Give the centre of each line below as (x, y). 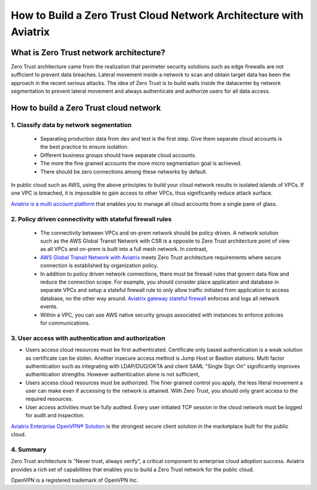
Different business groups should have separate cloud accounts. (118, 155)
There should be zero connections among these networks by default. (124, 171)
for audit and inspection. (55, 416)
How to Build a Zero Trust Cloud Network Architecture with (157, 15)
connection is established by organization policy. (99, 266)
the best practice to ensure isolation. (85, 147)
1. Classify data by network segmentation (71, 125)
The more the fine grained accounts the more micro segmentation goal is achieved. (141, 164)
